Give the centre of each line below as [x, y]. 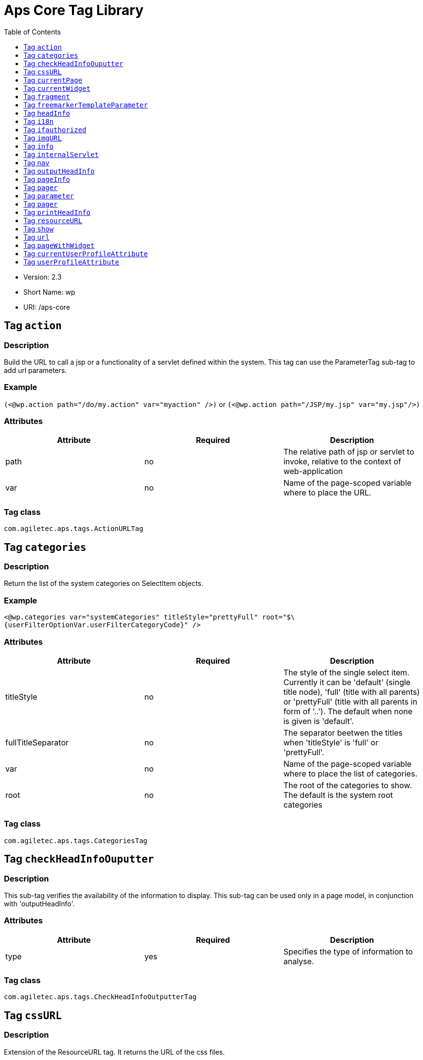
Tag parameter [49, 195]
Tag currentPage [53, 80]
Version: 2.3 [43, 277]
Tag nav [36, 162]
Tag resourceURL [53, 220]
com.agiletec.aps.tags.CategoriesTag [76, 840]
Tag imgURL [43, 138]
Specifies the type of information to [348, 951]
